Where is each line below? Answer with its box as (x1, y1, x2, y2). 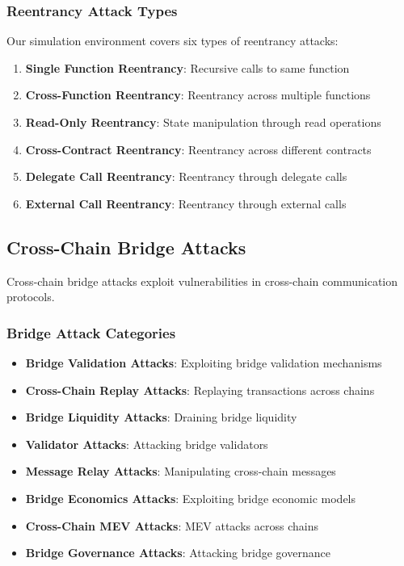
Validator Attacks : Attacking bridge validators (25, 435, 268, 452)
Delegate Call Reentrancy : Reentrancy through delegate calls (25, 168, 347, 185)
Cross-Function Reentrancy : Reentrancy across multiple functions (25, 86, 371, 103)
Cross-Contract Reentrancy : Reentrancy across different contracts (25, 140, 372, 157)
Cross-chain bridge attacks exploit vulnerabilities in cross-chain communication (6, 272, 398, 289)
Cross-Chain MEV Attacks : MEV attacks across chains (25, 517, 318, 534)
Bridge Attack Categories (6, 322, 176, 342)
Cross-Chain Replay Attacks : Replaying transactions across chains (25, 381, 375, 398)
